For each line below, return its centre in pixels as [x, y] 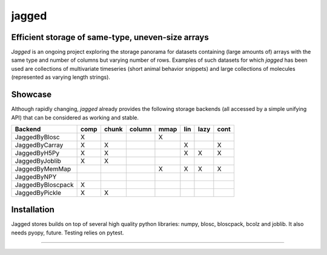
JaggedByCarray [39, 145]
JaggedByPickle [38, 193]
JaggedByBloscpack [44, 185]
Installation [33, 210]
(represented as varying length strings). [61, 77]
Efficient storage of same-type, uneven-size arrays [110, 37]
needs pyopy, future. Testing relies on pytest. [68, 233]
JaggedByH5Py [37, 153]
